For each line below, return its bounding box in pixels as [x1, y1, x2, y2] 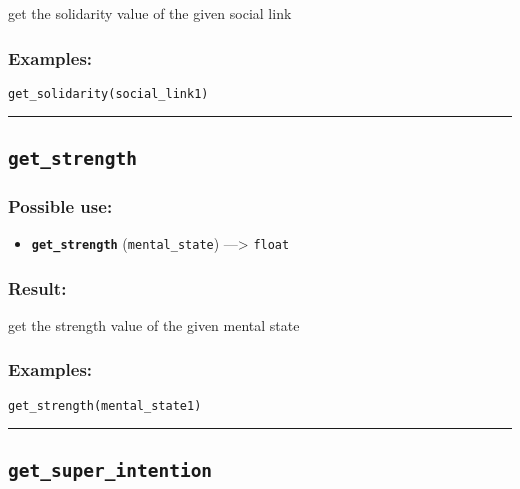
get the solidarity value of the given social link [8, 3, 292, 23]
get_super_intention [8, 459, 213, 481]
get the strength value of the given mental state [8, 314, 300, 335]
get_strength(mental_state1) [8, 398, 202, 413]
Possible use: [8, 193, 113, 218]
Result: [8, 275, 67, 300]
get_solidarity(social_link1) [8, 86, 209, 101]
